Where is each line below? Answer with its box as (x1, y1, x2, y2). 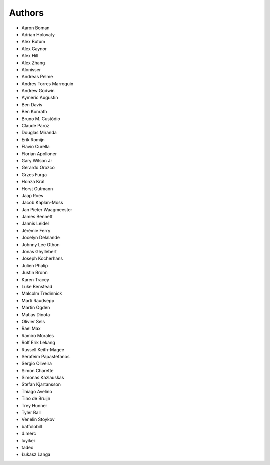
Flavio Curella (21, 144, 50, 150)
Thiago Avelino (21, 388, 52, 394)
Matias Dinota (21, 311, 50, 317)
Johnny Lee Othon (21, 241, 60, 247)
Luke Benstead (21, 284, 52, 289)
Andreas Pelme (21, 74, 53, 80)
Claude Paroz (21, 123, 50, 129)
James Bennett (21, 214, 53, 220)
